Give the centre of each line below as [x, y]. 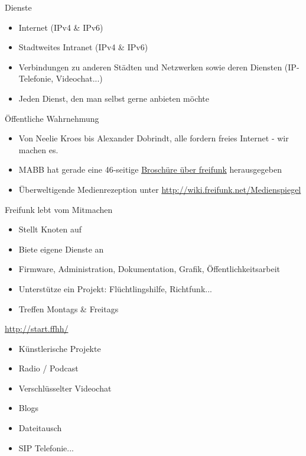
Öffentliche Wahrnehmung [52, 118]
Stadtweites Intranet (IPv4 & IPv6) [83, 47]
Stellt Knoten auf [50, 229]
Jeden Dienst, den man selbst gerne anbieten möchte [114, 98]
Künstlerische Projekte [60, 348]
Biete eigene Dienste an [61, 249]
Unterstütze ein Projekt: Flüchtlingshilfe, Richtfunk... [115, 288]
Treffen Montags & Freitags [69, 308]
